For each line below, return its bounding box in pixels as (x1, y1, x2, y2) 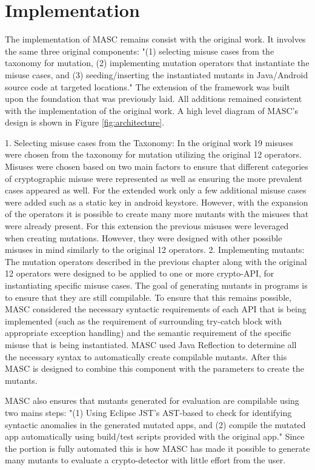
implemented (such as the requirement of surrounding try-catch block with (5, 314, 282, 327)
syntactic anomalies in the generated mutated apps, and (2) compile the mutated (5, 418, 306, 431)
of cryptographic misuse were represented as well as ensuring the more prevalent (5, 172, 303, 184)
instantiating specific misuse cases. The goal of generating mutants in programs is (5, 279, 308, 291)
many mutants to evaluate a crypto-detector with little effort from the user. (5, 454, 286, 466)
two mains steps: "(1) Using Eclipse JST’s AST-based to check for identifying (5, 406, 292, 418)
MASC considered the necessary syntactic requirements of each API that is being (5, 303, 307, 315)
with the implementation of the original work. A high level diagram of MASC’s (5, 104, 298, 116)
